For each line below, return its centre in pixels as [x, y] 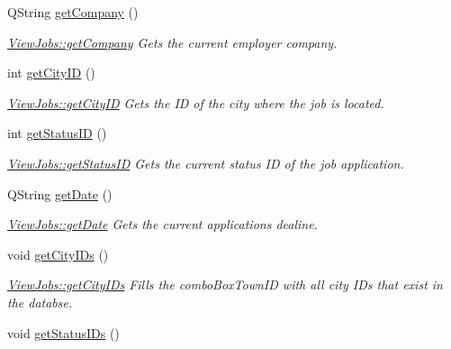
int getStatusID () [57, 133]
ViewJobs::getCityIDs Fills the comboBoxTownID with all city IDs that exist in [225, 285]
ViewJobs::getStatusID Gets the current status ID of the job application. [206, 163]
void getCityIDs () [58, 254]
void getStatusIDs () [63, 332]
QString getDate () [60, 193]
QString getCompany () [73, 12]
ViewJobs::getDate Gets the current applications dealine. [162, 224]
